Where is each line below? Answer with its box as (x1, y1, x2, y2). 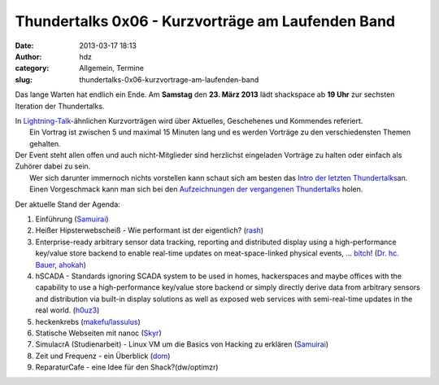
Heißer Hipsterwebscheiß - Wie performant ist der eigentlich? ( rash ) (35, 225, 264, 235)
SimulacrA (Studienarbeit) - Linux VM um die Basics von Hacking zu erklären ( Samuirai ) (35, 339, 329, 349)
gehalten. (29, 138, 61, 148)
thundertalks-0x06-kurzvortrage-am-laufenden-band (79, 74, 259, 85)
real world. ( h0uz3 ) (35, 305, 100, 315)
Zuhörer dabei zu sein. (15, 161, 91, 171)
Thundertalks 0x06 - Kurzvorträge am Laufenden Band (15, 12, 396, 30)
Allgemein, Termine (79, 63, 144, 73)
